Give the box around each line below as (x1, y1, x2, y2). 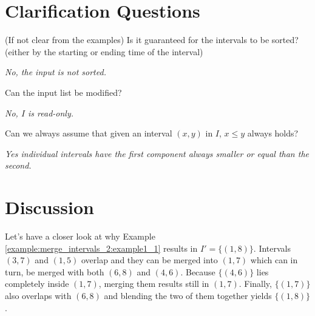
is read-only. (28, 106, 74, 119)
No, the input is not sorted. (5, 66, 106, 78)
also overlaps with (5, 289, 72, 301)
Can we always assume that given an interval (5, 127, 172, 140)
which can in (250, 254, 298, 266)
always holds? (247, 127, 299, 140)
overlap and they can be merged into (81, 254, 218, 266)
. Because (180, 265, 215, 278)
